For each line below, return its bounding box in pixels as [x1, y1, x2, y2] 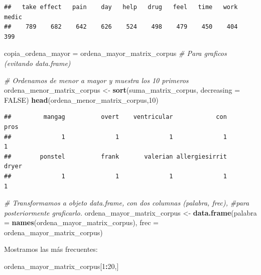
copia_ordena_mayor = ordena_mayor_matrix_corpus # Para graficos [4, 48, 227, 58]
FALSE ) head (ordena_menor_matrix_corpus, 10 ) [4, 94, 159, 105]
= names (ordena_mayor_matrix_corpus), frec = [4, 217, 159, 228]
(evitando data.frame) [4, 57, 71, 68]
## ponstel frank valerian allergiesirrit [4, 153, 227, 160]
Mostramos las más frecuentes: [4, 244, 98, 254]
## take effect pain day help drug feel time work [4, 4, 238, 11]
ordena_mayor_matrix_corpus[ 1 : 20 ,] [4, 261, 119, 271]
